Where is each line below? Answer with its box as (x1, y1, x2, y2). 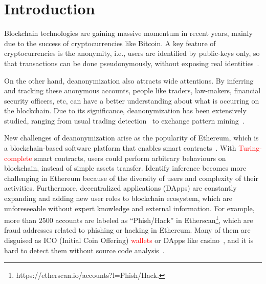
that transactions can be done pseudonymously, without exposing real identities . (4, 57, 259, 68)
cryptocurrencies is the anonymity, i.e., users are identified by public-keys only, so (4, 48, 260, 58)
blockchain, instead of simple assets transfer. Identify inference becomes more (4, 163, 247, 173)
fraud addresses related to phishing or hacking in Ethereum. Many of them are (4, 225, 251, 235)
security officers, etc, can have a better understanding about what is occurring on (4, 95, 259, 106)
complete (4, 152, 32, 163)
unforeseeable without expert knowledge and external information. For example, (4, 202, 255, 213)
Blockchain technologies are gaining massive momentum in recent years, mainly (4, 28, 253, 38)
